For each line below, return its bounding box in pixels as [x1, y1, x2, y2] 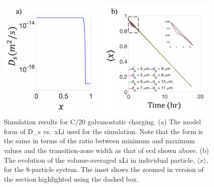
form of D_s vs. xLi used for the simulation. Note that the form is [4, 126, 203, 136]
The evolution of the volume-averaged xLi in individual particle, [4, 154, 195, 165]
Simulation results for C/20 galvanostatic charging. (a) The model [4, 117, 201, 127]
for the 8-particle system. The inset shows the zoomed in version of [4, 164, 204, 174]
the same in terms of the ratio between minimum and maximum [4, 136, 195, 146]
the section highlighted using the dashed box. [4, 173, 139, 184]
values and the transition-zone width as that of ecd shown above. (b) [4, 145, 209, 155]
